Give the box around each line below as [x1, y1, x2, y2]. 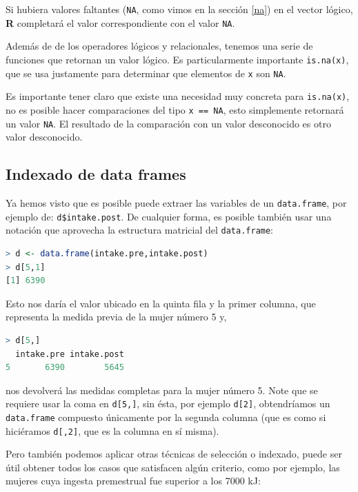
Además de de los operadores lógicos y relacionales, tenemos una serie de [6, 39, 313, 53]
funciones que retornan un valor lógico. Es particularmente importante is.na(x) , [6, 52, 349, 66]
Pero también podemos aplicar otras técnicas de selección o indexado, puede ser [6, 447, 342, 461]
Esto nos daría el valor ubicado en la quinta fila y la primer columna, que [6, 296, 316, 310]
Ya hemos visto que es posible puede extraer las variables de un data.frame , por [6, 195, 347, 209]
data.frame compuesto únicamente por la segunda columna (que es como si [6, 409, 326, 424]
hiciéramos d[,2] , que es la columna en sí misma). [6, 423, 219, 438]
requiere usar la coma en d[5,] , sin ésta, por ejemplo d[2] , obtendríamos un [6, 396, 330, 411]
